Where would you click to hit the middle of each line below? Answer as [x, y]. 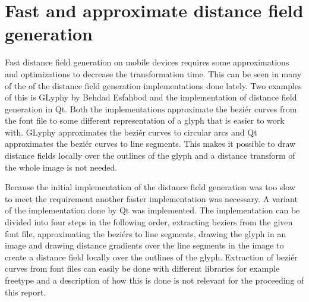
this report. [26, 292]
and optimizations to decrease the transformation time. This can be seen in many [153, 73]
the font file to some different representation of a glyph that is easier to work [145, 120]
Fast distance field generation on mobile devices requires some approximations [147, 62]
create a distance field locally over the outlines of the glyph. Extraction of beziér [151, 257]
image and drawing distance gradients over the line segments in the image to [144, 245]
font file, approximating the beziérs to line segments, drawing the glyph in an [146, 233]
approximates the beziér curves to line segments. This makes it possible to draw [150, 144]
